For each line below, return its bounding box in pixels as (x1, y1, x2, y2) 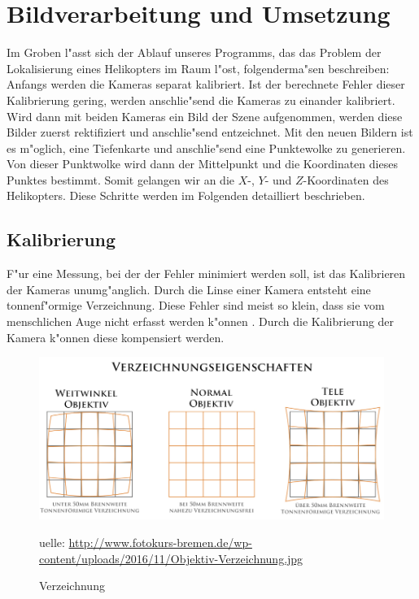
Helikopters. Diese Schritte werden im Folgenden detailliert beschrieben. (7, 187, 365, 204)
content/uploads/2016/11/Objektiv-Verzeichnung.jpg (39, 549, 303, 566)
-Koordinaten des (303, 171, 389, 188)
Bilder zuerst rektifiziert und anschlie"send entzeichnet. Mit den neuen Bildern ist (7, 124, 413, 141)
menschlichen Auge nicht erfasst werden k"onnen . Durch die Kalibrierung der (7, 313, 395, 330)
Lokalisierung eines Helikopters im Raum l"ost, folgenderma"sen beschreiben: (7, 59, 390, 76)
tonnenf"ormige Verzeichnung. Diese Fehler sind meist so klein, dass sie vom (7, 297, 385, 314)
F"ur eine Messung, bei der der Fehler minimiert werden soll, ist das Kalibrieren (7, 265, 406, 282)
